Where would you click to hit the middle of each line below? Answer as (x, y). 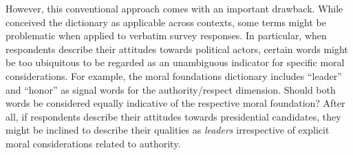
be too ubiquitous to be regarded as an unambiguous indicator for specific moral (175, 62)
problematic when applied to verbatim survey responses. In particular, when (166, 35)
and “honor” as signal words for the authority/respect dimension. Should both (171, 89)
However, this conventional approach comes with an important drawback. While (174, 8)
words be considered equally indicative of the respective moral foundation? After (175, 103)
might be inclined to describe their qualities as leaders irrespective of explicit (168, 130)
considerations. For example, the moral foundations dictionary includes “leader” (174, 75)
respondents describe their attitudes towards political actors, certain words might (177, 49)
